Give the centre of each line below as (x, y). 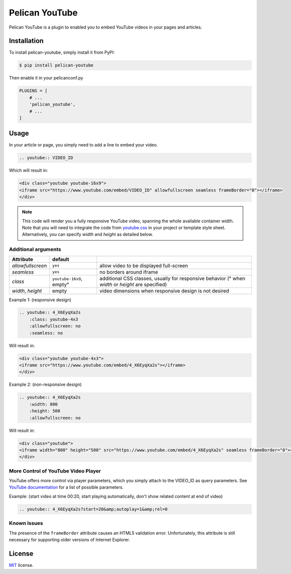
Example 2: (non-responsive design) (45, 385)
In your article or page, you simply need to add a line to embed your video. (83, 145)
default (61, 259)
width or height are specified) (133, 284)
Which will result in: (28, 170)
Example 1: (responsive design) (40, 300)
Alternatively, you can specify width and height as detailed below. (88, 234)
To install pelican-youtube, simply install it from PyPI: (62, 52)
